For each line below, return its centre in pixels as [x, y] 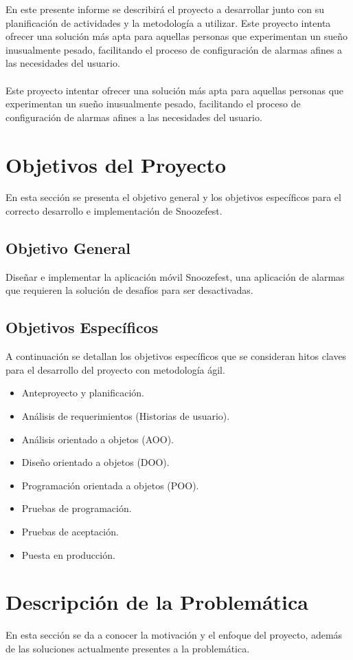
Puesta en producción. [68, 554]
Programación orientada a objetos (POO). [110, 485]
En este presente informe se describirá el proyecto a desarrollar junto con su [165, 9]
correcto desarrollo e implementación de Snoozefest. [114, 211]
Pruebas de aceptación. [70, 531]
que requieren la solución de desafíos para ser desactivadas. [129, 290]
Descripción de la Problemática [157, 602]
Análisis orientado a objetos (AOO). [98, 439]
